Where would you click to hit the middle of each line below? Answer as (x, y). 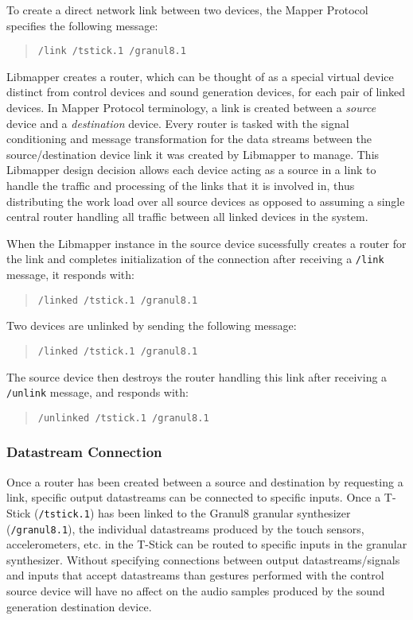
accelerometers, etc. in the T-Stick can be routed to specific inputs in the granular (207, 544)
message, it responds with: (70, 275)
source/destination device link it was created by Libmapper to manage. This (193, 154)
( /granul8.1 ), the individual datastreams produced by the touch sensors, (185, 528)
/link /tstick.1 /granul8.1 (112, 51)
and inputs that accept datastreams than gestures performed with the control (195, 575)
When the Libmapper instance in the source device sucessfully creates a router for (206, 243)
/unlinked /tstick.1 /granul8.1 (123, 418)
